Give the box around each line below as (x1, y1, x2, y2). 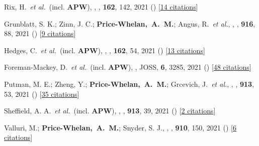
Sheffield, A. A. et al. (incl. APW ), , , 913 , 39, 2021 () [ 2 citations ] (4, 105, 216, 116)
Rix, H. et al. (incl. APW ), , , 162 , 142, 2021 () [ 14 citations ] (4, 2, 198, 12)
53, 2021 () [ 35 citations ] (4, 88, 79, 99)
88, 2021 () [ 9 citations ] (4, 28, 76, 39)
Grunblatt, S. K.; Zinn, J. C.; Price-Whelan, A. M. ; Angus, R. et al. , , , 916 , (4, 18, 255, 29)
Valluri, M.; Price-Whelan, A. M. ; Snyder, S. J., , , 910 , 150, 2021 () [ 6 (4, 122, 236, 132)
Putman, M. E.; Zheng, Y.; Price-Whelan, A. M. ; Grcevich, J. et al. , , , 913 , (4, 78, 254, 89)
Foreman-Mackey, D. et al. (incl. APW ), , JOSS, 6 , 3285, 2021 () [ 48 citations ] (4, 62, 251, 72)
